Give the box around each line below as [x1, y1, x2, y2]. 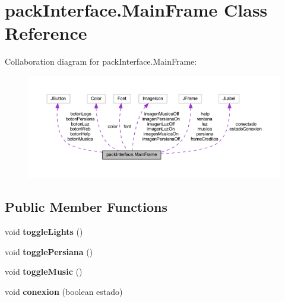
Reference [5, 21, 87, 45]
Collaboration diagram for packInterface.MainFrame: [5, 55, 197, 68]
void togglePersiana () [5, 245, 93, 258]
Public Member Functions [5, 198, 167, 216]
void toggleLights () [5, 225, 83, 238]
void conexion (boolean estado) [5, 285, 123, 297]
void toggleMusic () [5, 265, 83, 278]
